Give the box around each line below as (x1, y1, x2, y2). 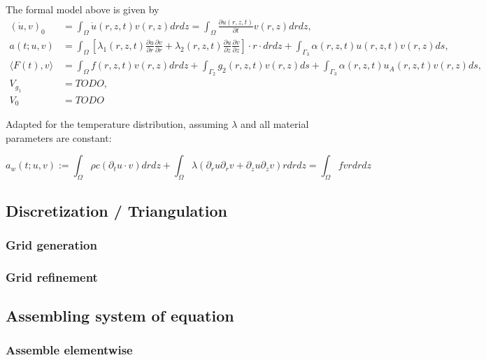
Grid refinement (6, 268, 98, 285)
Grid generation (6, 236, 97, 253)
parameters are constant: (6, 130, 112, 145)
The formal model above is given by (6, 2, 159, 16)
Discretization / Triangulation (6, 199, 227, 221)
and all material (241, 117, 309, 131)
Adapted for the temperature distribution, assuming (6, 117, 229, 131)
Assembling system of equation (6, 305, 234, 326)
